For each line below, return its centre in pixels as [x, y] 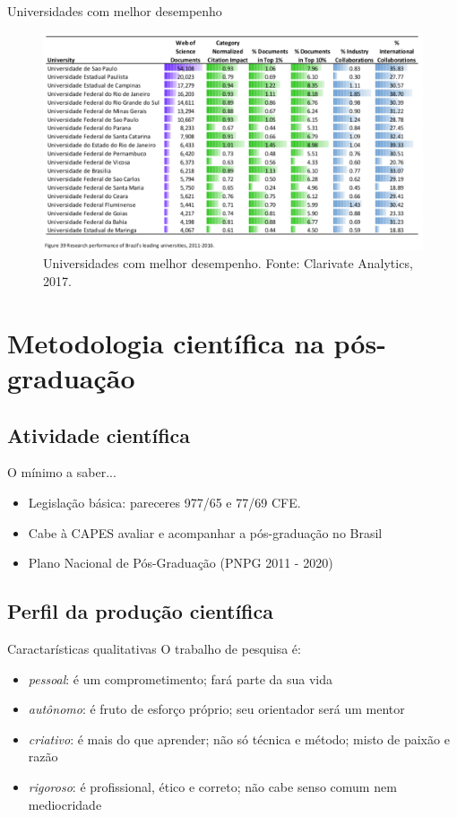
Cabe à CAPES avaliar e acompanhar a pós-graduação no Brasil [205, 532]
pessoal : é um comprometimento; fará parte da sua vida [180, 678]
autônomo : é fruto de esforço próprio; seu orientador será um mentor [216, 709]
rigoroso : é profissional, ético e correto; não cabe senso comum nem [212, 786]
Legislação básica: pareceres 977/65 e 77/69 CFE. [164, 502]
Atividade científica [99, 435]
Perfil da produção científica [140, 611]
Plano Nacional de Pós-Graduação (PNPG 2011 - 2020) [181, 563]
